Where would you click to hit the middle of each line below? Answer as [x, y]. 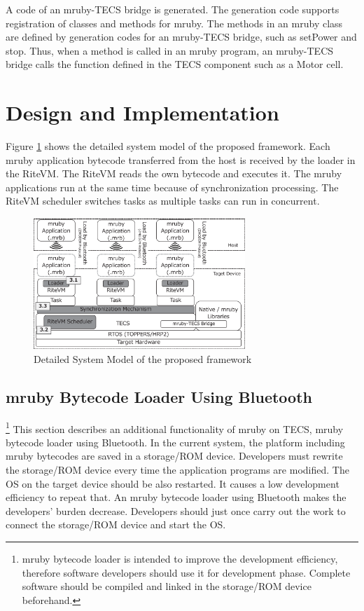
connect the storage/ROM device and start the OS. [116, 524]
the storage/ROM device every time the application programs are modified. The [177, 470]
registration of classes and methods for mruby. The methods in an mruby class [174, 23]
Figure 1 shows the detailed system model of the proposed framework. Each [168, 146]
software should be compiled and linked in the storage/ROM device [167, 586]
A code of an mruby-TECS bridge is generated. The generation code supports [173, 9]
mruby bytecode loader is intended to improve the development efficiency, [180, 559]
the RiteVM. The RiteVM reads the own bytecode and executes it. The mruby [174, 173]
